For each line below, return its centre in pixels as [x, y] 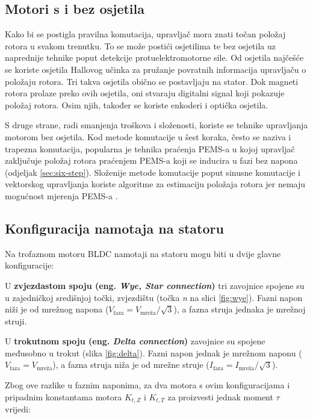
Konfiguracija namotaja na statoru [114, 228]
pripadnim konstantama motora [64, 396]
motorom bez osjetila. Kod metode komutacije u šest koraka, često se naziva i [148, 136]
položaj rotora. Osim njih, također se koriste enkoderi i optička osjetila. [137, 104]
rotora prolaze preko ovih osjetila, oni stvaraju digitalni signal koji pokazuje [145, 93]
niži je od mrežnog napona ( [57, 309]
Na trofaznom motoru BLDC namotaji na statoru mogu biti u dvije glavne [143, 253]
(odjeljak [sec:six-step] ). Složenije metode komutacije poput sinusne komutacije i [153, 172]
